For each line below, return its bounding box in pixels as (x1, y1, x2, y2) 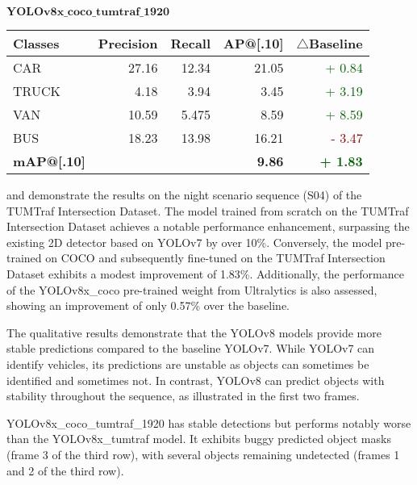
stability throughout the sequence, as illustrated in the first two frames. (6, 387, 360, 404)
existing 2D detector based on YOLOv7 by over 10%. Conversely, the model (6, 233, 382, 250)
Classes (13, 34, 60, 52)
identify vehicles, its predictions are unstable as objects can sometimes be (6, 355, 369, 372)
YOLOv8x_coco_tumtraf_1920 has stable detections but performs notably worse (6, 414, 411, 431)
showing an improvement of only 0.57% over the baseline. (6, 297, 290, 314)
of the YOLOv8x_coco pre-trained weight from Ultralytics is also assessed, (6, 281, 377, 298)
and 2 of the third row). (6, 462, 124, 479)
